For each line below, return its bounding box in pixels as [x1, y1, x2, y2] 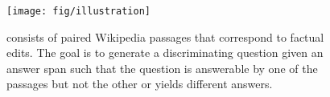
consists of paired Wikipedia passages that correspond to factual [6, 28, 324, 45]
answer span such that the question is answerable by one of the [6, 59, 318, 76]
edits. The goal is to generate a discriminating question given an [6, 44, 324, 61]
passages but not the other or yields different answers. [6, 75, 273, 92]
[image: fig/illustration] [6, 6, 151, 17]
